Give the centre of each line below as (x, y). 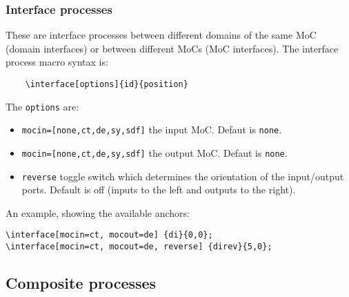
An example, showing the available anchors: (98, 212)
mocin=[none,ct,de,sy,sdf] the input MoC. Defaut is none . (152, 130)
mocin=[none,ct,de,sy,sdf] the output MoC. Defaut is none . (154, 152)
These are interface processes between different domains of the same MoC (161, 35)
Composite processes (81, 283)
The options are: (42, 106)
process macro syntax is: (57, 62)
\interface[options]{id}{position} (107, 84)
